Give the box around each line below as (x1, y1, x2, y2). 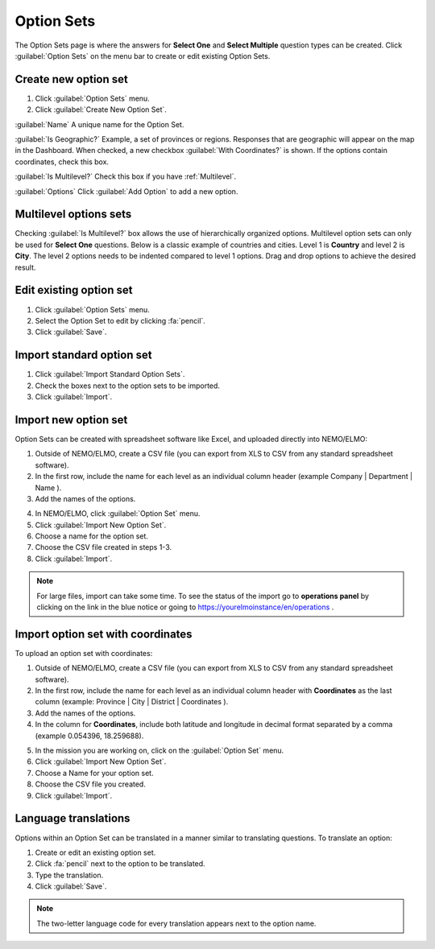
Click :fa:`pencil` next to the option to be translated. (35, 859, 205, 869)
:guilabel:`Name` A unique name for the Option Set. (14, 119, 184, 129)
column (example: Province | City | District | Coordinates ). (35, 697, 229, 707)
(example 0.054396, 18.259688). (35, 731, 144, 741)
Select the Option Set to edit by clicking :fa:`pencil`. (35, 316, 205, 325)
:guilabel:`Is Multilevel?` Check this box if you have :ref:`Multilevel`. (14, 171, 237, 181)
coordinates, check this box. (14, 157, 109, 167)
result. (14, 262, 36, 272)
